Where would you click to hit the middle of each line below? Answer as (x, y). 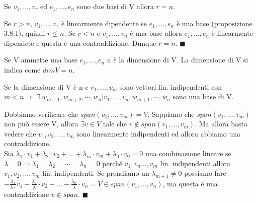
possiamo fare (205, 173)
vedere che (20, 133)
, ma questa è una (190, 183)
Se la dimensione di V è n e (46, 86)
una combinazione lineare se (188, 153)
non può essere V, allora (41, 124)
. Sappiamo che (171, 114)
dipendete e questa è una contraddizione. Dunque (80, 43)
